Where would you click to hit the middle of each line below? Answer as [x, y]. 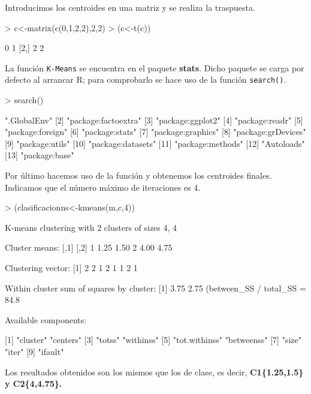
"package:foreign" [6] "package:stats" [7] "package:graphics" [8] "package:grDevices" [155, 132]
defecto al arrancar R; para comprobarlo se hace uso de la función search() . [146, 79]
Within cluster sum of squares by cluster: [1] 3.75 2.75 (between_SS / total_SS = [155, 288]
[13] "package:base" [40, 155]
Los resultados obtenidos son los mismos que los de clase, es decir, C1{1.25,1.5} [154, 372]
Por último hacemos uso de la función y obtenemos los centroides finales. [138, 175]
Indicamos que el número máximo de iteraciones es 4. [103, 187]
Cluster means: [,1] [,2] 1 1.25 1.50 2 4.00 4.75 [89, 247]
